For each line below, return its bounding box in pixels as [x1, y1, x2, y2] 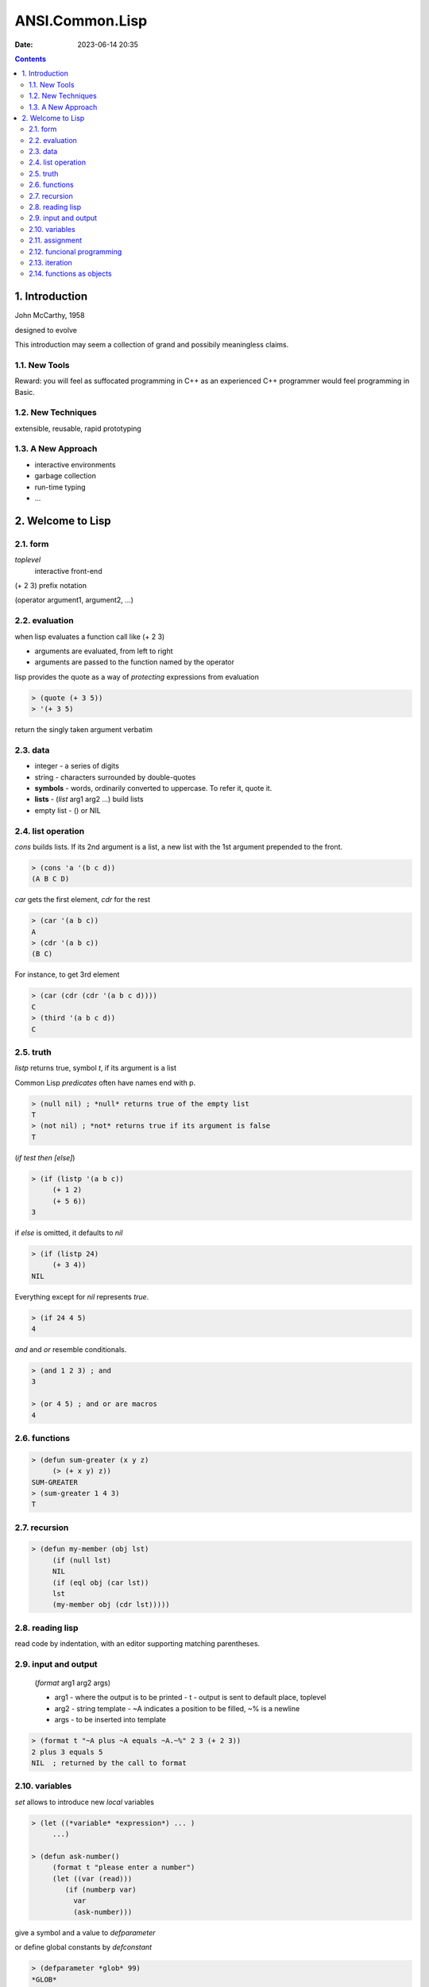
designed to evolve [14, 325, 77, 335]
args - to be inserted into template [54, 1715, 167, 1725]
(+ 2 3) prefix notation [14, 580, 87, 590]
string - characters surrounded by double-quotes [34, 772, 196, 782]
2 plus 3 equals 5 [31, 1747, 103, 1757]
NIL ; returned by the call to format [31, 1759, 187, 1768]
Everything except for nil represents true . [14, 1292, 149, 1301]
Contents [14, 54, 47, 64]
